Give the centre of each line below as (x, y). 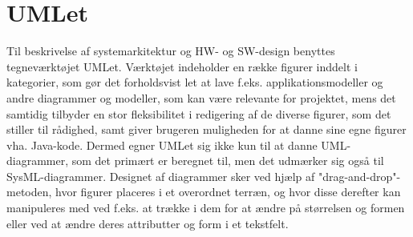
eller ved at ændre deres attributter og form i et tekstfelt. (148, 223)
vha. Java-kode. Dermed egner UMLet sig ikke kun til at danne (162, 145)
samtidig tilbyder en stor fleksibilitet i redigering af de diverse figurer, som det (199, 113)
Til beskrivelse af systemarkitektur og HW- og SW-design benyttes (171, 51)
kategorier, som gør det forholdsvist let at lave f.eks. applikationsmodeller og (195, 82)
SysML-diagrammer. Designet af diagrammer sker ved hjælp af (161, 176)
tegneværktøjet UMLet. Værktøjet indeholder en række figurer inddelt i (182, 66)
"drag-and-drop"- (359, 176)
